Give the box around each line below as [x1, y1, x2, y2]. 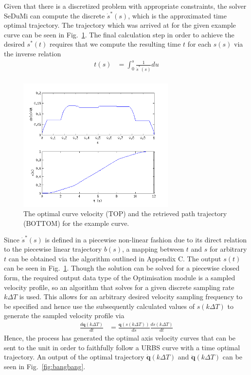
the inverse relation [4, 48, 61, 58]
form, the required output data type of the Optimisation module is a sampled [4, 273, 235, 282]
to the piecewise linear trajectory [4, 244, 102, 254]
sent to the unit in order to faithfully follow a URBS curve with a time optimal [4, 342, 240, 352]
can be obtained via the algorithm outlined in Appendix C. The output [8, 253, 221, 263]
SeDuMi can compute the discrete [4, 10, 105, 20]
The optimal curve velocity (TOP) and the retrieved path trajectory [23, 208, 227, 219]
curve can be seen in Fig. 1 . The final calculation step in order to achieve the [4, 29, 234, 39]
